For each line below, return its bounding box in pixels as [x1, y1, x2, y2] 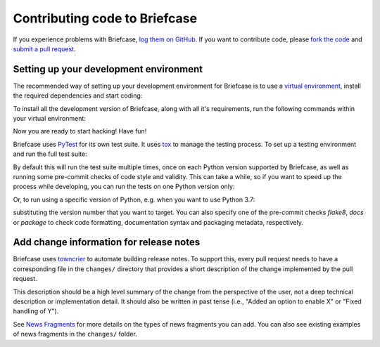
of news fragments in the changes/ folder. [13, 330, 137, 339]
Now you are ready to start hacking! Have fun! [13, 127, 147, 136]
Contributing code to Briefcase [13, 11, 197, 26]
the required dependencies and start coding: [13, 91, 143, 100]
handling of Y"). [13, 307, 59, 315]
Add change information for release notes [13, 236, 201, 249]
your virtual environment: [13, 114, 86, 123]
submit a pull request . [13, 44, 77, 53]
